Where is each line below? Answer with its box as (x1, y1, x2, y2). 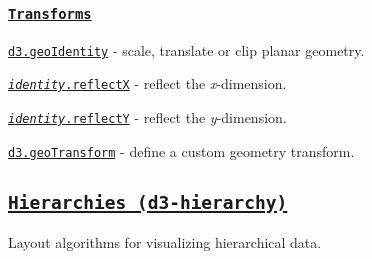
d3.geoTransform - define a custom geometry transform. (8, 140, 355, 161)
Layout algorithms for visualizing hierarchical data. (8, 232, 322, 253)
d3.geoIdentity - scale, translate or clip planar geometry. (8, 39, 365, 60)
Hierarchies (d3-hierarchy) (8, 191, 288, 213)
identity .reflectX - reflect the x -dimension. (8, 73, 287, 94)
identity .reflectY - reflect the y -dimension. (8, 107, 287, 128)
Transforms (8, 5, 92, 22)
